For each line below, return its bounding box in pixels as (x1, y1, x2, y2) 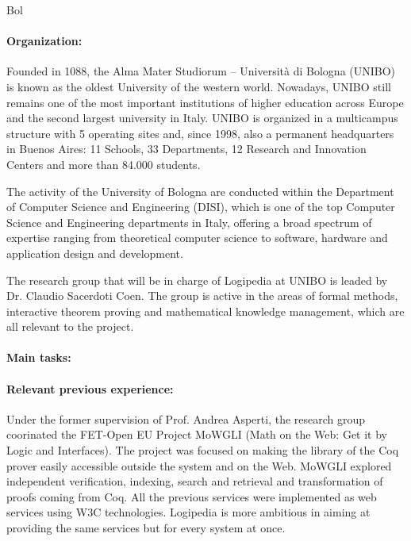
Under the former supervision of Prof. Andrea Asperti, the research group (6, 410, 366, 427)
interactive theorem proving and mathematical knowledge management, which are (6, 302, 405, 319)
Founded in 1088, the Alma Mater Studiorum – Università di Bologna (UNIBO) (6, 63, 396, 79)
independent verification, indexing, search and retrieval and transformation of (6, 473, 383, 489)
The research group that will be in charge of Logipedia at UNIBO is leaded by (6, 271, 388, 288)
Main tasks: (6, 349, 71, 366)
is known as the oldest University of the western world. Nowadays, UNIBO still (6, 78, 391, 94)
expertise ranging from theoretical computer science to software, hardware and (6, 229, 388, 246)
